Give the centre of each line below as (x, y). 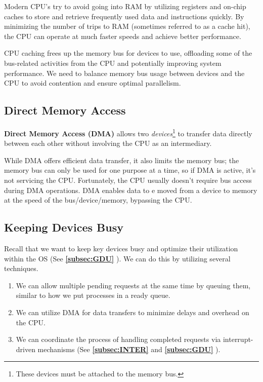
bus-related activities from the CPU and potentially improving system (113, 63)
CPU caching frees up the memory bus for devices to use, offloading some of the (128, 53)
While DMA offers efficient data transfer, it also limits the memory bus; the (122, 160)
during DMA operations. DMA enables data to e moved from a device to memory (131, 190)
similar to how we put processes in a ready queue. (93, 295)
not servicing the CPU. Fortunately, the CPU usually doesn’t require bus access (128, 180)
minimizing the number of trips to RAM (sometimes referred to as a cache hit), (127, 26)
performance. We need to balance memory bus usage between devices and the (124, 73)
